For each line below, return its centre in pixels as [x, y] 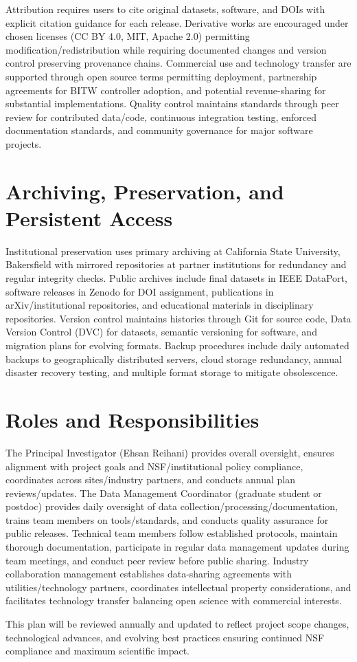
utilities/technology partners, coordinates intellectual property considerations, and [178, 587]
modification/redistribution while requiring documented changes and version [166, 49]
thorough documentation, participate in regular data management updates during [177, 547]
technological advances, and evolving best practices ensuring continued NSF [165, 637]
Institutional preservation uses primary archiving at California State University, [173, 251]
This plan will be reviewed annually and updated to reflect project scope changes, [177, 624]
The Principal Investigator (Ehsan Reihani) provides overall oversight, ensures [170, 452]
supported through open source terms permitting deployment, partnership [161, 76]
